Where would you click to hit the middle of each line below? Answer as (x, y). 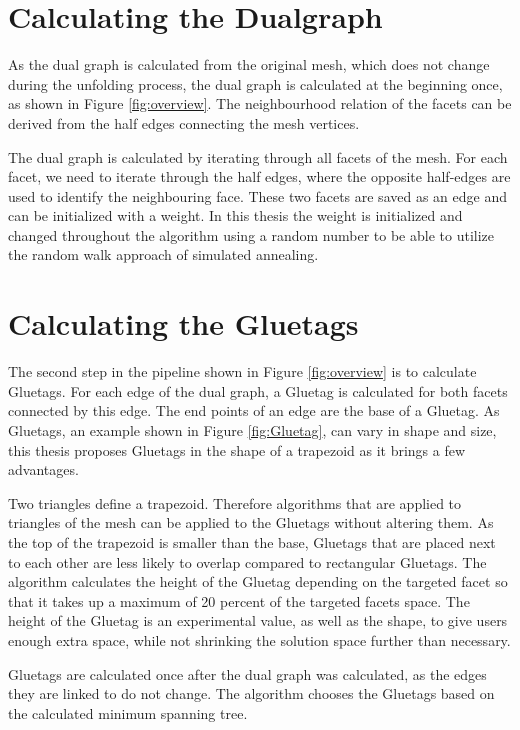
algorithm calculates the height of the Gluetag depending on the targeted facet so (258, 581)
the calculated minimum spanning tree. (128, 712)
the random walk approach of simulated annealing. (163, 254)
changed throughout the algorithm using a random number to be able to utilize (251, 234)
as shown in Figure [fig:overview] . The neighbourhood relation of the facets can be (260, 103)
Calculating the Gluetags (183, 323)
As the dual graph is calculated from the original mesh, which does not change (249, 64)
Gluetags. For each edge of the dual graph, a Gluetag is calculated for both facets (258, 390)
